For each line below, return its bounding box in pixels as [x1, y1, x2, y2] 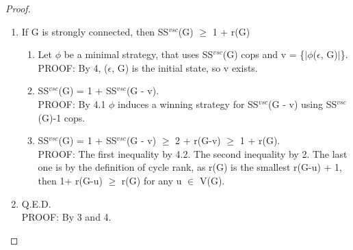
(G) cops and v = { [222, 47, 305, 61]
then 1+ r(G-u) [38, 173, 103, 187]
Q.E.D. [21, 196, 51, 210]
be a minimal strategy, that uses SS [64, 47, 213, 61]
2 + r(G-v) [175, 133, 221, 148]
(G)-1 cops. [38, 110, 86, 124]
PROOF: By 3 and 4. [21, 210, 112, 224]
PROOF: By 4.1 [38, 96, 106, 111]
